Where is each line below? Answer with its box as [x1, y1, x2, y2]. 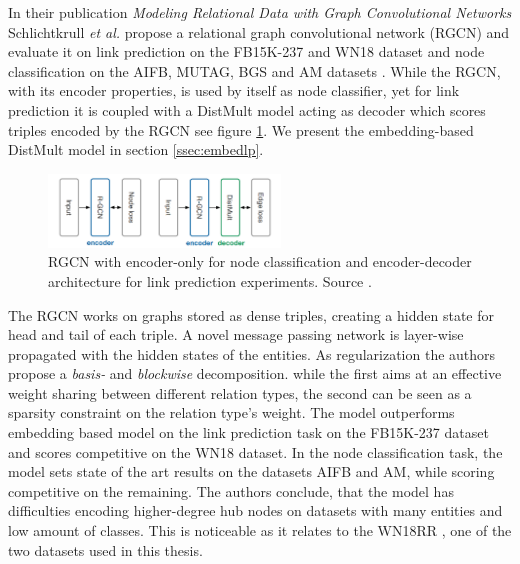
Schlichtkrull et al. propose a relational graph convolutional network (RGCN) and [8, 21, 510, 42]
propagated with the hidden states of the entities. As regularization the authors [8, 343, 496, 364]
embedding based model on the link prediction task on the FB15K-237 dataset [8, 422, 489, 443]
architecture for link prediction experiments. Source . [48, 270, 372, 291]
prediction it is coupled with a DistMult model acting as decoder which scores [8, 99, 486, 120]
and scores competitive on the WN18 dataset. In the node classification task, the [8, 441, 503, 462]
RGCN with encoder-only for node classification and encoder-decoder [48, 251, 472, 272]
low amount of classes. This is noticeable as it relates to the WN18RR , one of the [8, 520, 512, 541]
